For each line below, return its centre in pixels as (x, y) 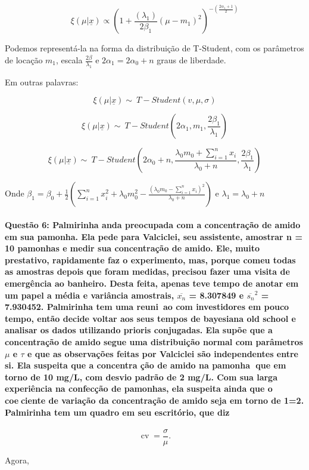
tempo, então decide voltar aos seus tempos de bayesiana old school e (150, 318)
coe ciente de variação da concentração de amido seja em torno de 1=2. (154, 400)
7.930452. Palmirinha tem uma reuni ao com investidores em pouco (147, 307)
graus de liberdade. (191, 60)
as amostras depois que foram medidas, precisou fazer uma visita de (147, 271)
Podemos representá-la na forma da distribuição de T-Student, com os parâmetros (154, 48)
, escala (69, 60)
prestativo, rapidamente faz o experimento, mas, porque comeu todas (150, 259)
